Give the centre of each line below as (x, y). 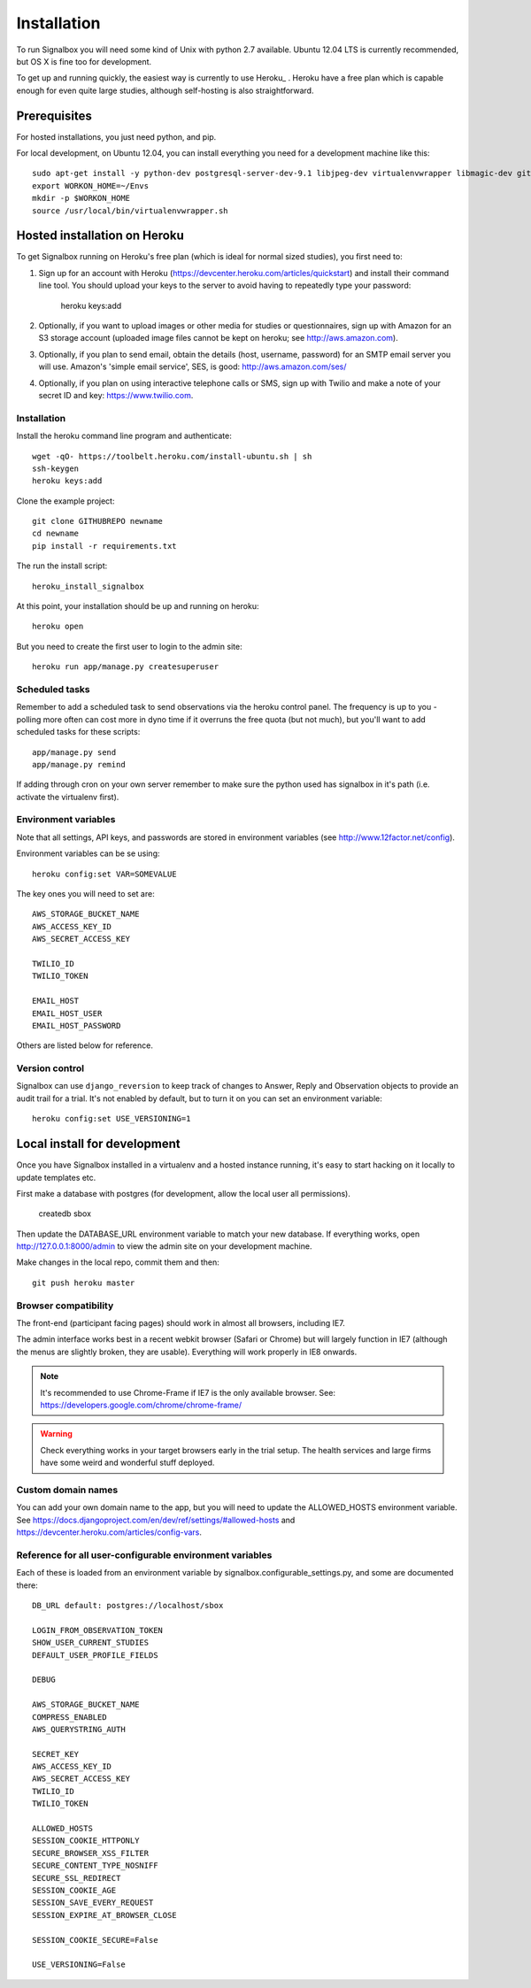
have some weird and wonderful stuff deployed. (127, 1463)
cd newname (56, 534)
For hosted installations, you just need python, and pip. (116, 136)
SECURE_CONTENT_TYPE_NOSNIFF (95, 1866)
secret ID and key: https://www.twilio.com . (116, 395)
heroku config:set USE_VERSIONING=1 (112, 1119)
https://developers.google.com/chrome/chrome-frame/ (141, 1405)
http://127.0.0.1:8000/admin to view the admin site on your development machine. (164, 1246)
